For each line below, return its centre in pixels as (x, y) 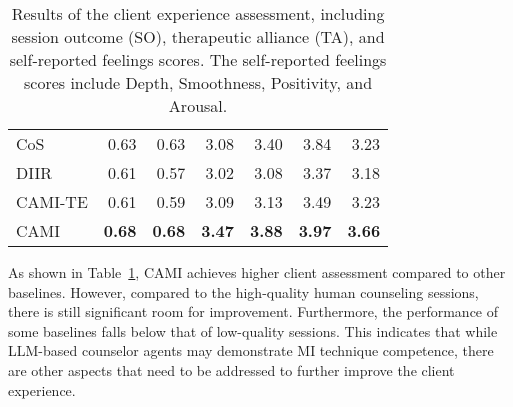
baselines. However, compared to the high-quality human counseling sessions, (243, 291)
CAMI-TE (52, 201)
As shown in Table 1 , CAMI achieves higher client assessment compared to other (257, 272)
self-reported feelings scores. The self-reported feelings (198, 59)
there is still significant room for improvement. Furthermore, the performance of (253, 311)
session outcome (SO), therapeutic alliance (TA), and (198, 36)
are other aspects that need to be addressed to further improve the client (231, 369)
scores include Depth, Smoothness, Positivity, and (198, 82)
